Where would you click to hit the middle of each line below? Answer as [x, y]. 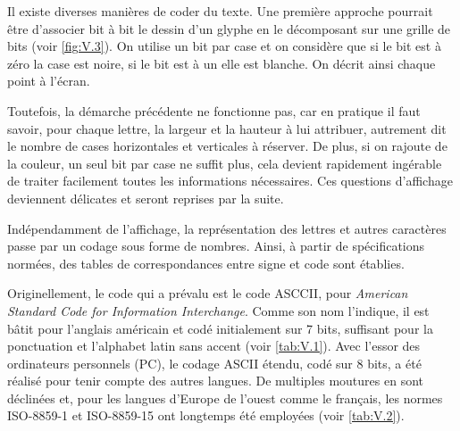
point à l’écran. [49, 81]
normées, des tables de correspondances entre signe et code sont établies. [206, 263]
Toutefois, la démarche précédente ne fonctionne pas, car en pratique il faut [214, 110]
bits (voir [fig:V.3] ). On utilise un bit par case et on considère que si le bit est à [224, 46]
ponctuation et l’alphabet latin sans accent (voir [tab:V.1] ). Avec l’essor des [214, 346]
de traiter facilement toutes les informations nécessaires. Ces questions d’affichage [230, 181]
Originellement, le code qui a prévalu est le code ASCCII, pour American [208, 293]
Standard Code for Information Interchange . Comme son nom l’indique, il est [218, 310]
